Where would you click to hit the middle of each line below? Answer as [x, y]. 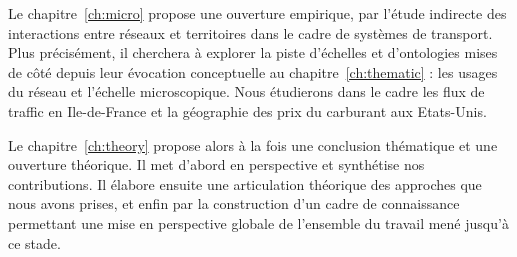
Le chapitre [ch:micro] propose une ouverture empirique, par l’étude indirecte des [257, 13]
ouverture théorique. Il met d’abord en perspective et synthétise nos [216, 164]
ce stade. [34, 242]
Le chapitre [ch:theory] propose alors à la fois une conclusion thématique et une [253, 144]
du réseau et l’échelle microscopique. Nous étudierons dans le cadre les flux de [246, 91]
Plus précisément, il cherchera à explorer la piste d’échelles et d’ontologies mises [253, 52]
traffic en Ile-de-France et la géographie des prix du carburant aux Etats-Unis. [247, 110]
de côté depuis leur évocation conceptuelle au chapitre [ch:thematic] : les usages [253, 71]
